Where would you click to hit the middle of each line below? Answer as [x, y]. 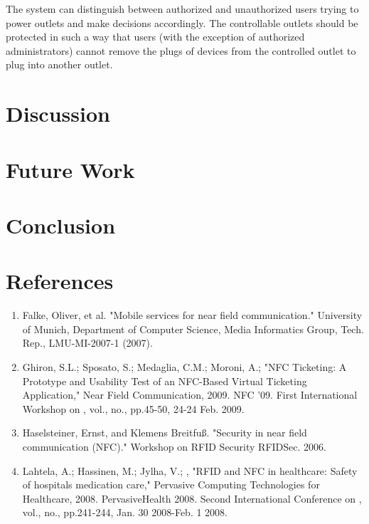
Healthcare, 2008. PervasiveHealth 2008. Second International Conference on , [192, 498]
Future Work [70, 169]
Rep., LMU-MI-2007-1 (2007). [87, 343]
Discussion [58, 114]
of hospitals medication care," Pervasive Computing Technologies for [171, 484]
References [60, 281]
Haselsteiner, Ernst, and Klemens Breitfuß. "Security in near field [165, 433]
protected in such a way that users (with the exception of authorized [155, 37]
